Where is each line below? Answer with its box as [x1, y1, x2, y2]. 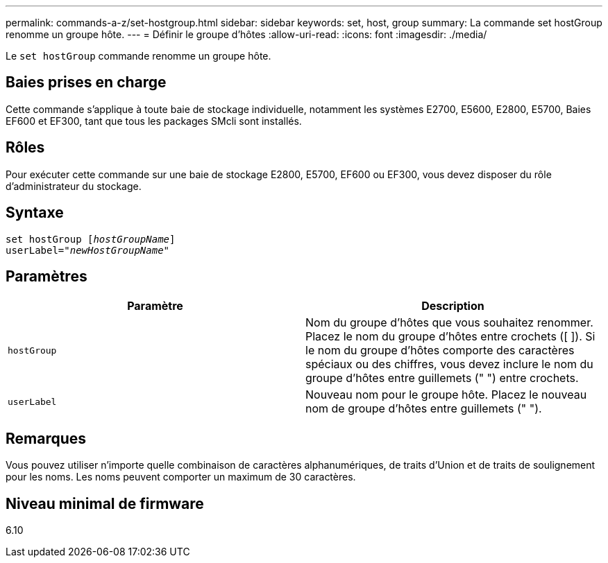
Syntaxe [6, 204, 64, 222]
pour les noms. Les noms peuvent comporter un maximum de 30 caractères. [6, 471, 356, 483]
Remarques [6, 429, 87, 447]
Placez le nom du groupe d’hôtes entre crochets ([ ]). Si [305, 329, 596, 344]
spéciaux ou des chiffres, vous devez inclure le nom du [305, 357, 593, 372]
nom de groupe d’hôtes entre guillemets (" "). [305, 401, 542, 416]
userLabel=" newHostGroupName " [6, 244, 170, 256]
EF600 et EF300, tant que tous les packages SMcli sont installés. [6, 114, 302, 127]
